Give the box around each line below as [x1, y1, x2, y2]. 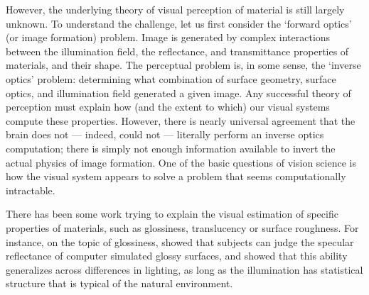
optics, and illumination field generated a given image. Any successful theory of [6, 85, 351, 100]
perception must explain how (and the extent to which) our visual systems [6, 99, 330, 114]
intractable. [6, 182, 55, 197]
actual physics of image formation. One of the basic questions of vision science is [6, 155, 356, 169]
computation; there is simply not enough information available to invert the [6, 140, 336, 155]
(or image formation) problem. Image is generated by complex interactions [6, 30, 331, 45]
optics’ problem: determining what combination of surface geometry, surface [6, 71, 336, 86]
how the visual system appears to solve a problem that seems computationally [6, 169, 346, 184]
